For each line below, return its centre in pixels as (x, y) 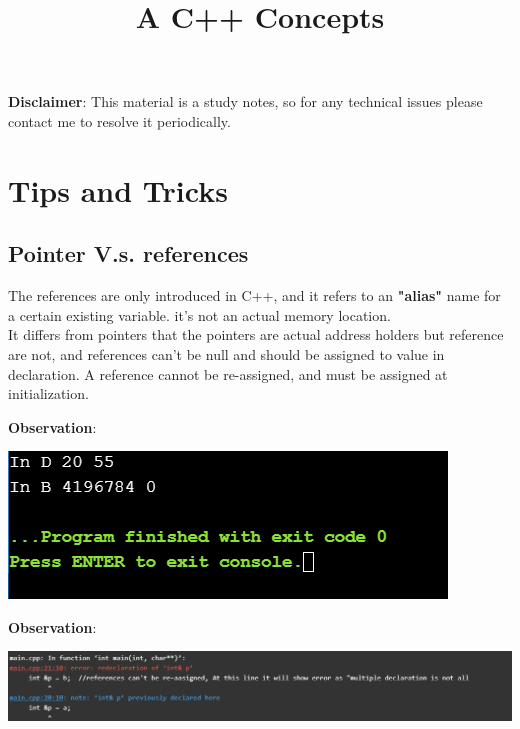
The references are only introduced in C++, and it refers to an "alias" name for (254, 295)
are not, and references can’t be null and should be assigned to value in (226, 353)
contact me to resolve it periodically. (119, 120)
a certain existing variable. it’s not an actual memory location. (199, 314)
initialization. (48, 393)
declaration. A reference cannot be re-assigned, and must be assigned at (228, 373)
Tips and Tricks (118, 189)
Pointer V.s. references (128, 253)
